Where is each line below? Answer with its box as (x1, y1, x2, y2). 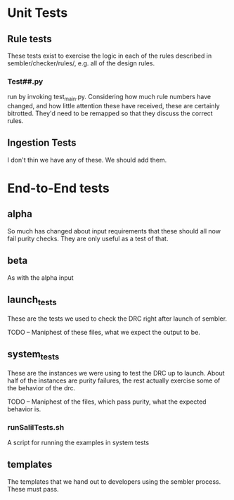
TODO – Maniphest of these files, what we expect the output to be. (7, 328, 200, 336)
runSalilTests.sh (7, 422, 65, 432)
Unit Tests (7, 5, 68, 21)
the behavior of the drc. (7, 383, 76, 392)
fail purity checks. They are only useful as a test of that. (7, 234, 169, 243)
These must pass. (7, 485, 59, 493)
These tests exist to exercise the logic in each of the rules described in (7, 51, 212, 60)
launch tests (7, 294, 58, 307)
